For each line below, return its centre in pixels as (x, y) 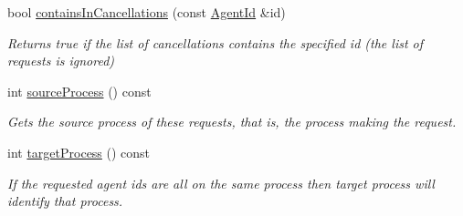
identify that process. (65, 201)
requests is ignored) (61, 61)
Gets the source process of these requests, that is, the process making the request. (232, 122)
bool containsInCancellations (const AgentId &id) (147, 12)
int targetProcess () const (79, 152)
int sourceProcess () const (79, 91)
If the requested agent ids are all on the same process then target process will (221, 183)
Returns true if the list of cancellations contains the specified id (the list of (216, 42)
